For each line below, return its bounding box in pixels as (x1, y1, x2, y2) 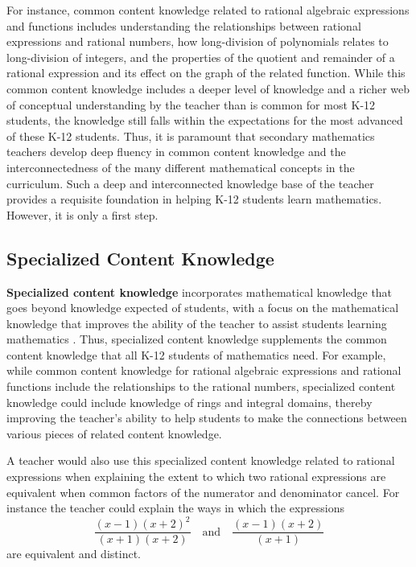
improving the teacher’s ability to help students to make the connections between (6, 409, 407, 426)
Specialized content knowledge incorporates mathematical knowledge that (6, 283, 393, 300)
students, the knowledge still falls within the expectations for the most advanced (6, 112, 403, 129)
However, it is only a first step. (6, 206, 159, 223)
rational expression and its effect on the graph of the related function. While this (6, 64, 406, 81)
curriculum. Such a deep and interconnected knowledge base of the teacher (6, 175, 374, 191)
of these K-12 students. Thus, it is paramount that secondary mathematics (6, 127, 375, 144)
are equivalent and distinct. (6, 545, 141, 562)
